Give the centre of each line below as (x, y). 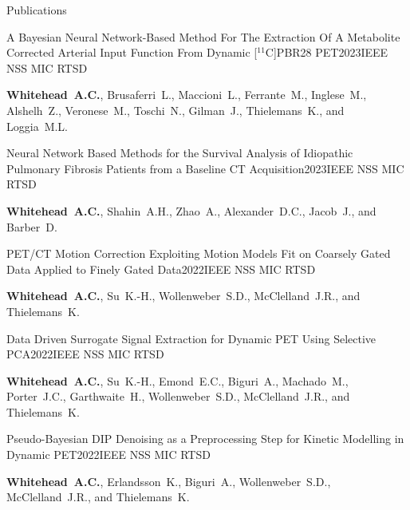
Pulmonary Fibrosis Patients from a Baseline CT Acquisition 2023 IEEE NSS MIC (205, 168)
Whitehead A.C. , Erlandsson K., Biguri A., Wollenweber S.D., (169, 481)
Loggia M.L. (37, 126)
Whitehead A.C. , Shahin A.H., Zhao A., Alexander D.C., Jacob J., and (191, 210)
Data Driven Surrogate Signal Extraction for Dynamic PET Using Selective (191, 338)
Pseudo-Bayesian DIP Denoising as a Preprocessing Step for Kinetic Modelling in (205, 439)
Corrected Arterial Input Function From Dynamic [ (132, 52)
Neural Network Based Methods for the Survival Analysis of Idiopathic (180, 153)
